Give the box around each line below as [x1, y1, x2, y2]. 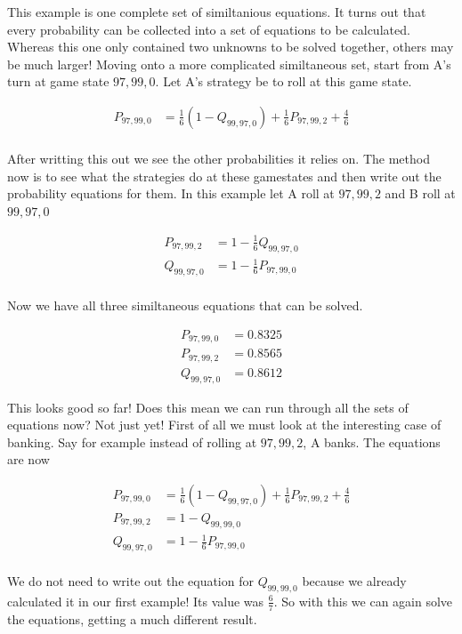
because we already [302, 572, 407, 590]
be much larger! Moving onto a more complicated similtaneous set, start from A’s [7, 54, 451, 73]
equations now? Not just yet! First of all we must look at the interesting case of [7, 415, 442, 434]
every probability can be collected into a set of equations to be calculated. [7, 20, 410, 38]
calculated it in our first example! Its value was [7, 591, 264, 610]
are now [7, 450, 50, 469]
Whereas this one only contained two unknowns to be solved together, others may [7, 37, 454, 56]
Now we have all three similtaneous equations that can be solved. [7, 296, 363, 315]
